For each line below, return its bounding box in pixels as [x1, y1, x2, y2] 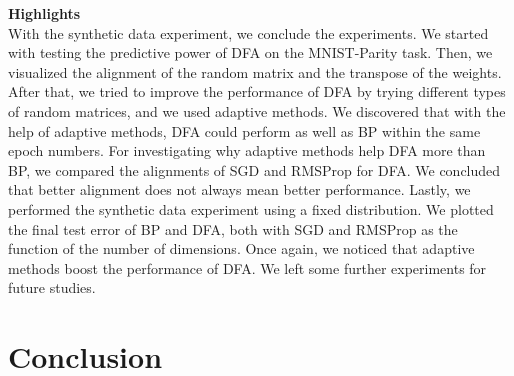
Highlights [8, 3, 81, 23]
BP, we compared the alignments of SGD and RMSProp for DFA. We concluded [8, 159, 501, 180]
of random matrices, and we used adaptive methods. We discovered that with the [8, 100, 506, 121]
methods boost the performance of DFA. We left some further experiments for [8, 257, 487, 278]
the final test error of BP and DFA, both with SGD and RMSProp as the [8, 218, 458, 239]
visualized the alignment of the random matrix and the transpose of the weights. [8, 61, 502, 82]
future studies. [8, 277, 96, 298]
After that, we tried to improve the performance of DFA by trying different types [8, 81, 506, 102]
